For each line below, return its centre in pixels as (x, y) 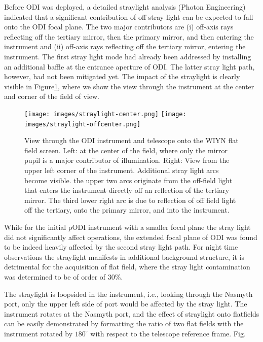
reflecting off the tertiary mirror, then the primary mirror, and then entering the (129, 36)
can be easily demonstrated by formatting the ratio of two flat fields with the (124, 323)
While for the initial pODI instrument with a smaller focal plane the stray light (127, 227)
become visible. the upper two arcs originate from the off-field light (128, 180)
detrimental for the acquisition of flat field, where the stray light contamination (127, 267)
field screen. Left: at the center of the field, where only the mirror (126, 150)
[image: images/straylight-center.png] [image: (105, 114)
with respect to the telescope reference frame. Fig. (168, 333)
